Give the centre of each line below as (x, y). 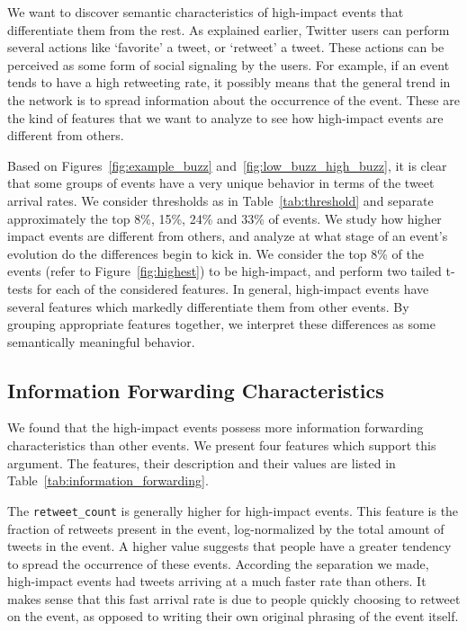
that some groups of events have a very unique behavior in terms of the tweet (221, 183)
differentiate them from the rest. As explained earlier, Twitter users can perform (229, 29)
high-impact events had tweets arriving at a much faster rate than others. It (217, 581)
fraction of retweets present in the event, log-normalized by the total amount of (226, 528)
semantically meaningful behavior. (101, 341)
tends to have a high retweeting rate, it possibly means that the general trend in (229, 82)
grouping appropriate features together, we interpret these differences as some (221, 324)
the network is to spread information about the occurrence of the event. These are (233, 99)
